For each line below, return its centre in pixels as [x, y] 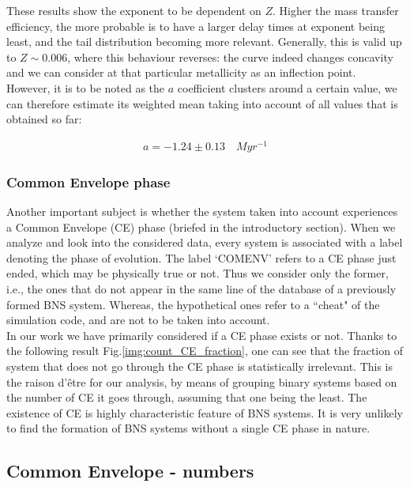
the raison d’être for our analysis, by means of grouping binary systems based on [202, 381]
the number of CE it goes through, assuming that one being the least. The [187, 397]
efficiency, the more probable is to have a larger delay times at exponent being [196, 26]
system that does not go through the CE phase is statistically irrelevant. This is [200, 366]
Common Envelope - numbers [130, 471]
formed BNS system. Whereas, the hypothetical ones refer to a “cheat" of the [193, 304]
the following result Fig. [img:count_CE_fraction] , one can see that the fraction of [205, 351]
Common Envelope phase [88, 181]
